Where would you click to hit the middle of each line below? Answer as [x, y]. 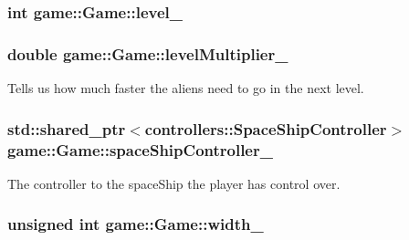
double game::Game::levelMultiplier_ [148, 53]
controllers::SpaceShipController [266, 128]
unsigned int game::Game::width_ [136, 224]
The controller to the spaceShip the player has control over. [174, 183]
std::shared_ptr [67, 128]
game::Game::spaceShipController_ [140, 149]
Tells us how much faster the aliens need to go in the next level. [186, 88]
